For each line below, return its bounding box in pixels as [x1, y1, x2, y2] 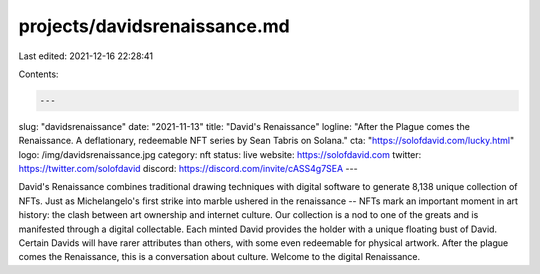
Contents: [18, 68, 59, 80]
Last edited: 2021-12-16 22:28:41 [18, 50, 154, 62]
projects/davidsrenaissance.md [18, 15, 290, 37]
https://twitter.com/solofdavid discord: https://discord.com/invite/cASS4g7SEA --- [18, 163, 359, 175]
